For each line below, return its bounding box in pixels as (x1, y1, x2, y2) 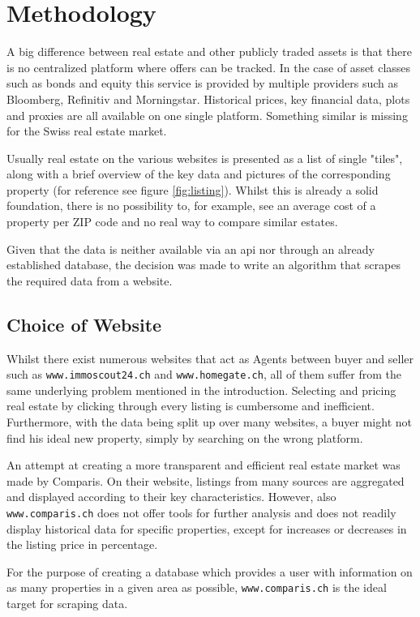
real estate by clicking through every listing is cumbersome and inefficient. (6, 397, 375, 414)
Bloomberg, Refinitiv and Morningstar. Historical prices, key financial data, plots (6, 90, 410, 107)
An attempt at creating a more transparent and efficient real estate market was (6, 456, 401, 473)
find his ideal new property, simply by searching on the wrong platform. (6, 429, 363, 446)
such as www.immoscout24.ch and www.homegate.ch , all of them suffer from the (6, 366, 401, 383)
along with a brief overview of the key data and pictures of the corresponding (6, 165, 391, 182)
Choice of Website (6, 311, 162, 336)
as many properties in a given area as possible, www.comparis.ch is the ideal (6, 579, 387, 596)
